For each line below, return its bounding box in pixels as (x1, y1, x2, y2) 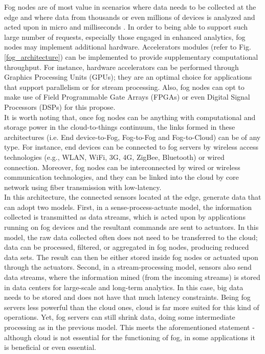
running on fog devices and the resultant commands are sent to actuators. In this (4, 222, 259, 232)
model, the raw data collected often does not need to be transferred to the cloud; (4, 231, 258, 242)
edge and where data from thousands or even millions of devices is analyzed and (4, 11, 255, 22)
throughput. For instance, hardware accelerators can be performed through (4, 61, 239, 72)
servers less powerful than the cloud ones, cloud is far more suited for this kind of (4, 301, 259, 312)
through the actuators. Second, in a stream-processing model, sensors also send (4, 262, 252, 272)
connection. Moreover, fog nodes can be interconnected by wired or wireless (4, 161, 240, 172)
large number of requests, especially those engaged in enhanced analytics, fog (4, 31, 246, 42)
